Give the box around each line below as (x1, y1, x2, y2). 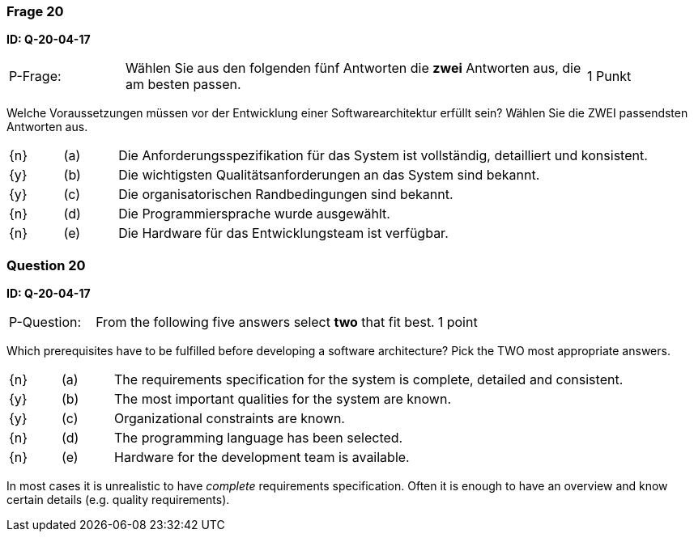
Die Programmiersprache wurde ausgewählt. (118, 205, 390, 222)
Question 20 (6, 256, 86, 273)
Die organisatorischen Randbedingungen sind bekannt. (118, 186, 453, 203)
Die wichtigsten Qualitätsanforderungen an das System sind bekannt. (118, 167, 540, 184)
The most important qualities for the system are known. (114, 391, 452, 408)
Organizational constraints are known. (114, 410, 345, 427)
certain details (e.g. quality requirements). (6, 493, 230, 507)
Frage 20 (6, 3, 64, 19)
